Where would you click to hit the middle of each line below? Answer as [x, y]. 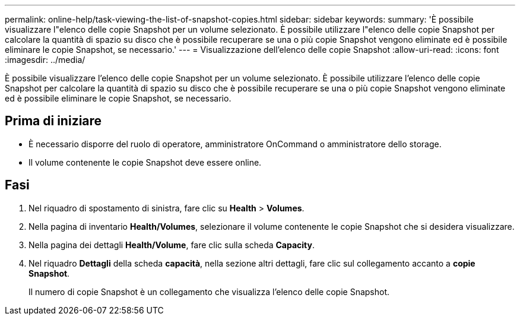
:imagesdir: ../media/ [45, 60]
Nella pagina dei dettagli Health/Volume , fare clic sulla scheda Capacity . [172, 245]
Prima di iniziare [53, 121]
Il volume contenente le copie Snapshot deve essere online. [145, 162]
